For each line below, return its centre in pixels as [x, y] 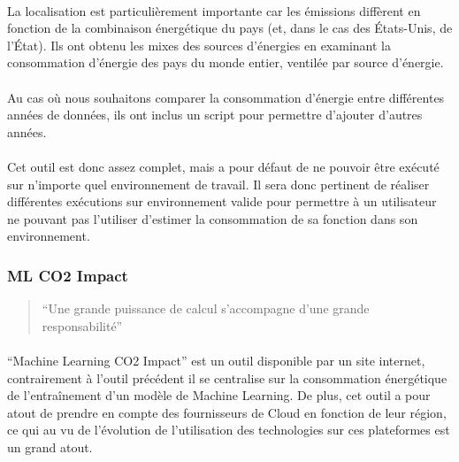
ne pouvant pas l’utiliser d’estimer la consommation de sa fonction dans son [213, 218]
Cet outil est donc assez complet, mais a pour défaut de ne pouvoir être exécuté [223, 166]
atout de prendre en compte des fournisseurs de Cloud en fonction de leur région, [227, 412]
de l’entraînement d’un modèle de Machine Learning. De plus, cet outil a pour [219, 395]
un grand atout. [50, 447]
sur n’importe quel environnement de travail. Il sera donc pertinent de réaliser [218, 184]
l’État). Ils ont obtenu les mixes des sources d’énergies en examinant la [199, 45]
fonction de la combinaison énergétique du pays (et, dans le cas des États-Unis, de [230, 28]
